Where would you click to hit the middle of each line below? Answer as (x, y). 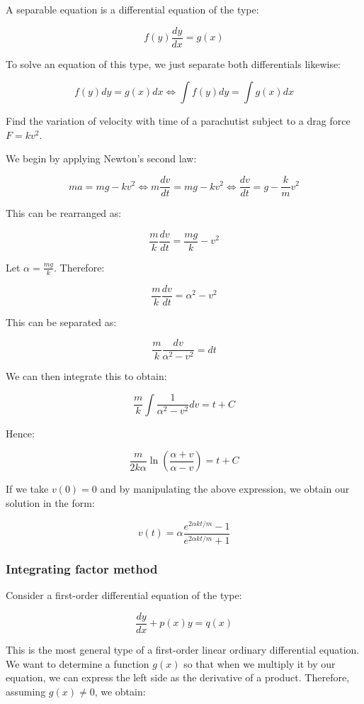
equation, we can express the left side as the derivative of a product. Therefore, (178, 677)
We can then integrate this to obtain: (86, 376)
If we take (27, 489)
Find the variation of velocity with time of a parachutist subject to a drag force (178, 121)
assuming (26, 691)
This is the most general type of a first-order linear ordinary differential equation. (183, 650)
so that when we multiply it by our (260, 663)
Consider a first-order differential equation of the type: (124, 595)
